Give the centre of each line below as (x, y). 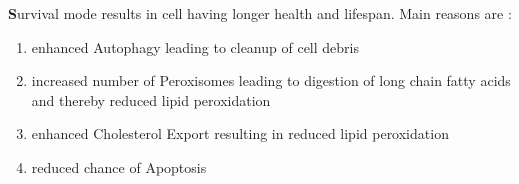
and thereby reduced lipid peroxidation (151, 99)
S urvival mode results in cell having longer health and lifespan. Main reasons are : (260, 13)
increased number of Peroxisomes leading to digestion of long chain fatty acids (271, 80)
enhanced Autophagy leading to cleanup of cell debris (195, 46)
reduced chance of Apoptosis (119, 166)
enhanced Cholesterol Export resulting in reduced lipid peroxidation (240, 133)
